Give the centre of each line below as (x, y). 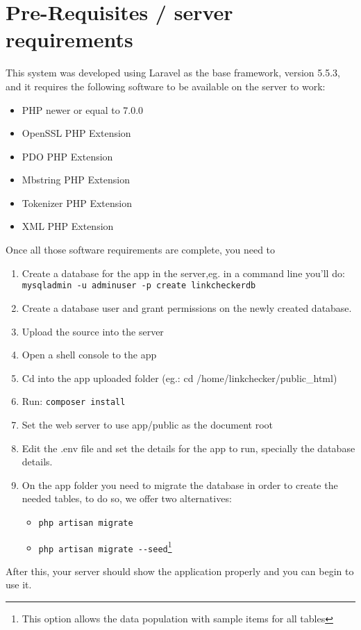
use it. (19, 585)
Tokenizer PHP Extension (77, 202)
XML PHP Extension (68, 226)
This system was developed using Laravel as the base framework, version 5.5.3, (173, 73)
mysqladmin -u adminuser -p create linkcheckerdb (139, 286)
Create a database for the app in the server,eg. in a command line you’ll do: (183, 273)
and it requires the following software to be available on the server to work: (166, 86)
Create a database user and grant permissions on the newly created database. (187, 307)
